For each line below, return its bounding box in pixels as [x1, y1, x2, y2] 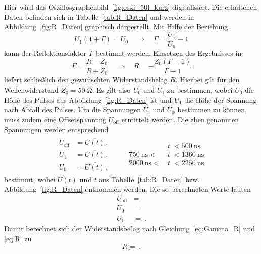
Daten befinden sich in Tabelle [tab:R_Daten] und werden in [4, 11, 194, 22]
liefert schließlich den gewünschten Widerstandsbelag [4, 74, 168, 85]
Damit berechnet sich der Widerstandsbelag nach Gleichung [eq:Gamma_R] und [4, 223, 255, 234]
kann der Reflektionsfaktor [4, 48, 86, 58]
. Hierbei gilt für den [175, 74, 240, 85]
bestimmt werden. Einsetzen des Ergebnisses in [95, 48, 242, 58]
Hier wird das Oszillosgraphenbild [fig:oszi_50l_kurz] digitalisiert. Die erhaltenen [4, 2, 257, 12]
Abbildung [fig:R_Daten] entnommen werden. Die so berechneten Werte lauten [4, 184, 251, 194]
